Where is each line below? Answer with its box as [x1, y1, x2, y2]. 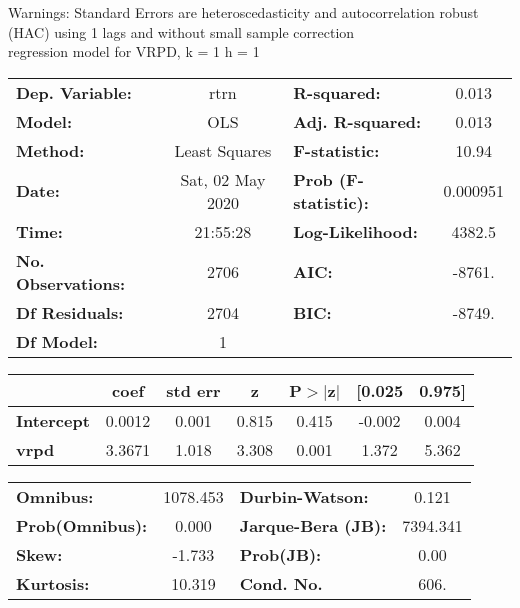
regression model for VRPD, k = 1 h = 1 [8, 41, 260, 62]
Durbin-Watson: [239, 484, 369, 508]
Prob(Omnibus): [16, 513, 148, 537]
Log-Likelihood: [293, 219, 418, 243]
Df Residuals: [16, 300, 124, 324]
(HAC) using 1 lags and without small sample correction [8, 21, 355, 42]
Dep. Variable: [16, 80, 132, 104]
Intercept [16, 408, 90, 432]
